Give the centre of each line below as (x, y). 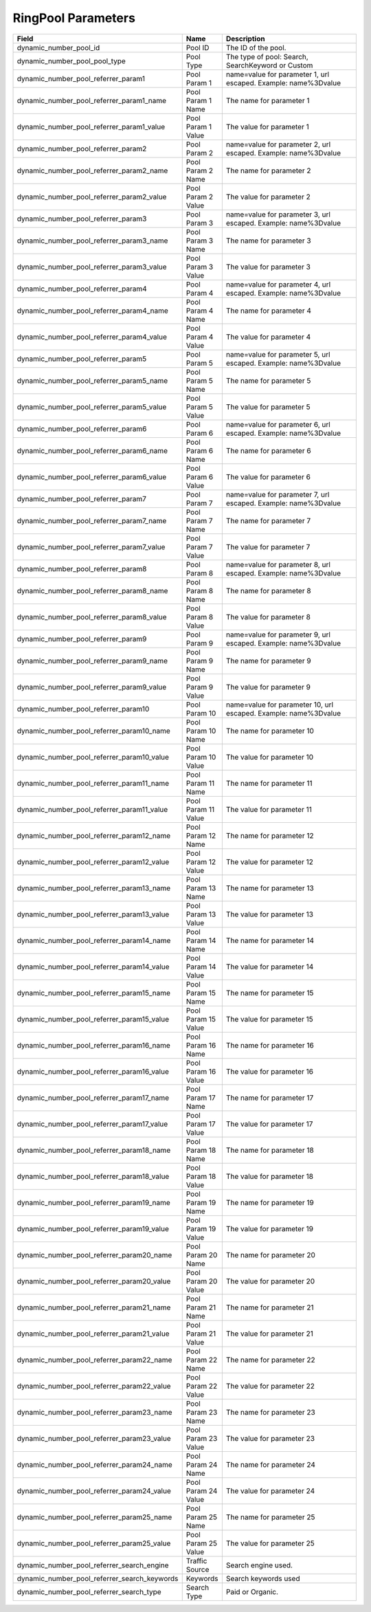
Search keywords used (263, 1578)
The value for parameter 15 (269, 1019)
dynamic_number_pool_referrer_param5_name (92, 380)
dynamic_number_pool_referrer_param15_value (93, 1019)
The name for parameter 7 (268, 520)
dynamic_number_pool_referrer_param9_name (92, 661)
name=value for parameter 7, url (278, 494)
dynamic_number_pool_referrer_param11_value (92, 809)
